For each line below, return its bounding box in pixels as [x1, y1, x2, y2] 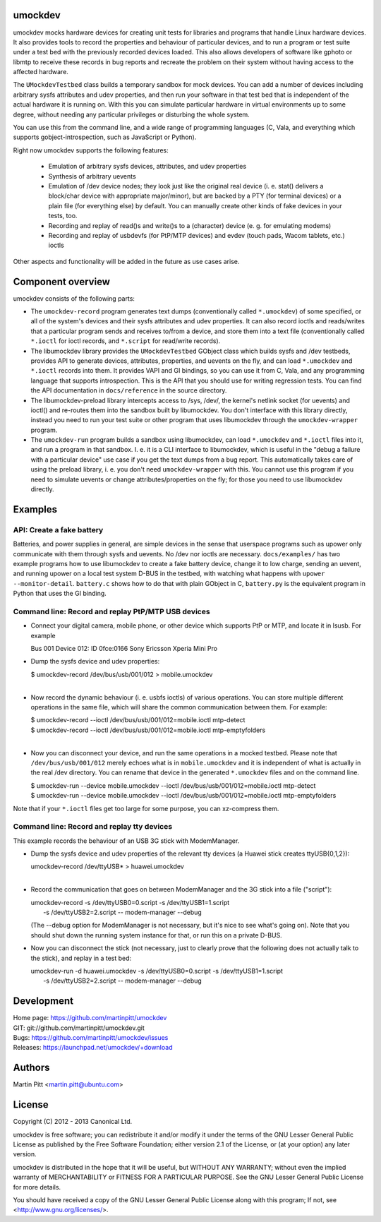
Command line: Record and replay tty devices [13, 822, 173, 832]
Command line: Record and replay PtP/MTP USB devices [13, 606, 211, 616]
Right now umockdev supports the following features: [13, 145, 169, 155]
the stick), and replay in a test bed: [30, 954, 132, 962]
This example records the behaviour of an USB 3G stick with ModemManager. [13, 837, 240, 845]
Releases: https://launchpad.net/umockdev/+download [13, 1043, 173, 1052]
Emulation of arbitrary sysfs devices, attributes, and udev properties [48, 162, 247, 171]
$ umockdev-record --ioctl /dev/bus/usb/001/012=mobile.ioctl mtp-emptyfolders [30, 726, 266, 734]
